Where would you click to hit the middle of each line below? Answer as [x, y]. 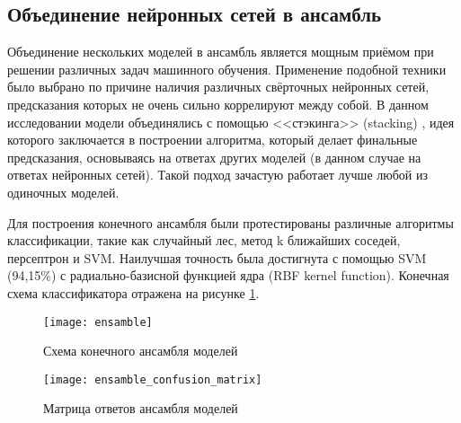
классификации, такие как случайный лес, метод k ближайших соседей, [204, 240]
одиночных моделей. [63, 192]
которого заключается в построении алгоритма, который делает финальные [213, 140]
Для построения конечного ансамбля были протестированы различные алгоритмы [230, 222]
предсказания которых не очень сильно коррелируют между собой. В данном [218, 104]
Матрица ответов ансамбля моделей [141, 408]
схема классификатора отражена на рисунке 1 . [133, 292]
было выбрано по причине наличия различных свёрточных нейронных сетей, [218, 87]
